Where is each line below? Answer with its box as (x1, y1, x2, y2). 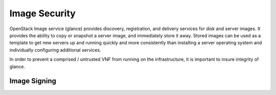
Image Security (9, 8, 76, 19)
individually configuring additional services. (9, 46, 102, 53)
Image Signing (9, 77, 56, 85)
